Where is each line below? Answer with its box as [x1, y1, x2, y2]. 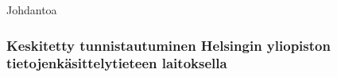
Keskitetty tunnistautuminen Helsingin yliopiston [6, 35, 331, 55]
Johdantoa [6, 2, 57, 17]
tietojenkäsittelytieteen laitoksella [6, 53, 227, 73]
